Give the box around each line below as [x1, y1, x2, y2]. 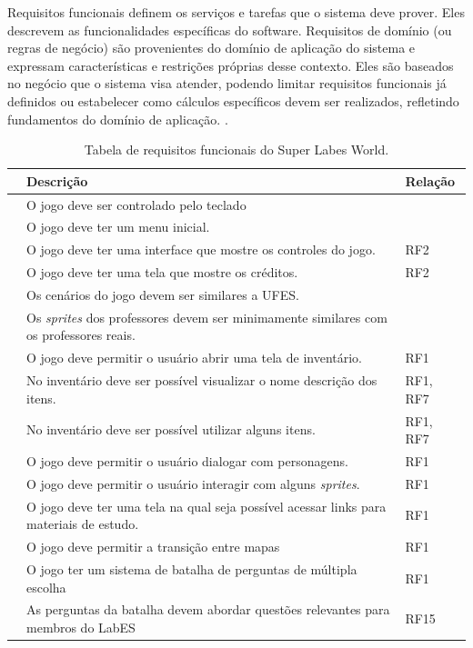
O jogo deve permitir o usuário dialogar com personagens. [26, 451, 348, 470]
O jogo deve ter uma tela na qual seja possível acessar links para [26, 496, 387, 515]
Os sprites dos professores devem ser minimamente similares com [26, 307, 387, 326]
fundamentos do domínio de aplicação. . [7, 109, 228, 128]
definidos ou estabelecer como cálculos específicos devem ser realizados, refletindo [7, 91, 459, 110]
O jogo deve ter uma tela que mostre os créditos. [26, 263, 298, 282]
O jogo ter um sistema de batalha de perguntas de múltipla [26, 559, 357, 578]
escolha [26, 577, 66, 596]
